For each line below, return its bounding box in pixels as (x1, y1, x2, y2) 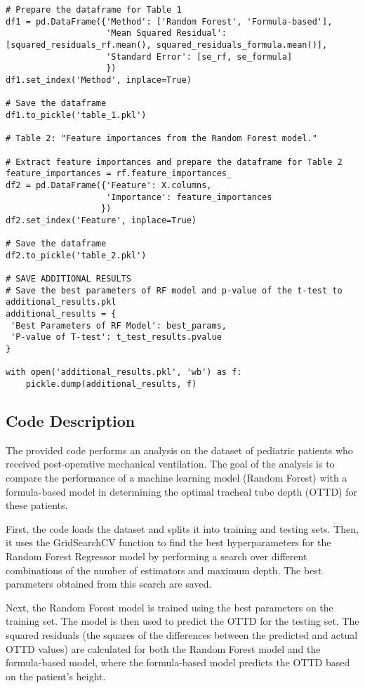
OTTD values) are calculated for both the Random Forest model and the (6, 641, 321, 656)
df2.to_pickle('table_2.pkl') (6, 250, 147, 260)
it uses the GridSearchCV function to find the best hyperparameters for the (6, 535, 331, 550)
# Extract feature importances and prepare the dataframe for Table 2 (6, 157, 343, 167)
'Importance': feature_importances (106, 192, 272, 202)
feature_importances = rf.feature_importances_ (6, 168, 232, 179)
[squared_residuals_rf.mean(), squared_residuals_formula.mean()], (6, 39, 328, 50)
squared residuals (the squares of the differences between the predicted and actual (6, 627, 358, 642)
